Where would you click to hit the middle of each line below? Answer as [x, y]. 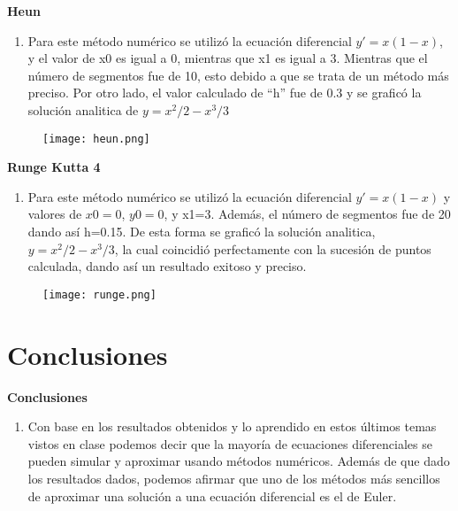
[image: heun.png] [96, 139]
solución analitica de [83, 109]
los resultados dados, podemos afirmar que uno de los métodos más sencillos [234, 478]
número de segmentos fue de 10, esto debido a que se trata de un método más [238, 75]
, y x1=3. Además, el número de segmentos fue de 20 [307, 214]
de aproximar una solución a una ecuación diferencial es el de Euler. [212, 496]
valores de [55, 214]
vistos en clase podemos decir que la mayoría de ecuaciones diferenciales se [230, 443]
